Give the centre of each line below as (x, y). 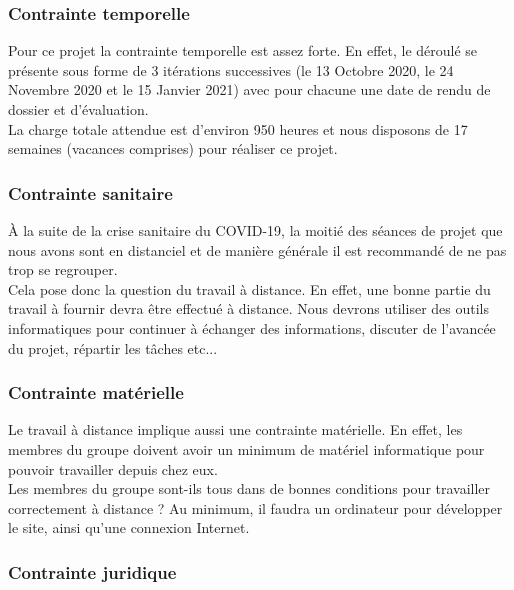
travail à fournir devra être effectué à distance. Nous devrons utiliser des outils (248, 308)
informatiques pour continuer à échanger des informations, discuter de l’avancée (252, 327)
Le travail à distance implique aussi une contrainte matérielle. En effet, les (235, 429)
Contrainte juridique (92, 571)
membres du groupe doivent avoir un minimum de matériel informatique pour (246, 448)
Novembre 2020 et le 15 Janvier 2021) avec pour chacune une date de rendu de (249, 89)
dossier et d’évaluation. (78, 109)
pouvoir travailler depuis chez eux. (113, 468)
